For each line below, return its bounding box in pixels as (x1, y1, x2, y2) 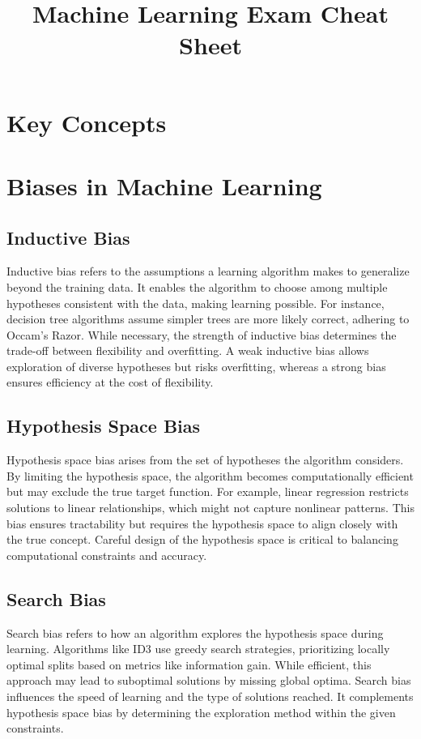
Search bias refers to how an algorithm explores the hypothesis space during (6, 624, 384, 641)
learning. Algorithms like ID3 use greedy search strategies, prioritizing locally (6, 640, 390, 657)
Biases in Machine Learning (6, 169, 322, 202)
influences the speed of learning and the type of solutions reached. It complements (6, 688, 414, 705)
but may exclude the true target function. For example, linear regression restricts (6, 483, 409, 500)
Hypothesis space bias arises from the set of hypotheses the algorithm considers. (6, 451, 404, 468)
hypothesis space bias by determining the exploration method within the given (6, 703, 396, 720)
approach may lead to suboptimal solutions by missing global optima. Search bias (6, 672, 411, 689)
